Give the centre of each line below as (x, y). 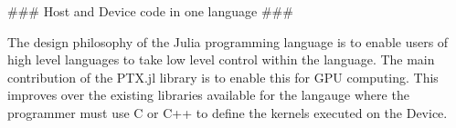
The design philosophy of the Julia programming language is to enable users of (228, 41)
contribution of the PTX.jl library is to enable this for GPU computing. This (223, 77)
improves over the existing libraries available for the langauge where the (208, 95)
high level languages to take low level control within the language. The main (221, 59)
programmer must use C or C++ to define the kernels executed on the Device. (228, 112)
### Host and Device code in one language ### (150, 11)
